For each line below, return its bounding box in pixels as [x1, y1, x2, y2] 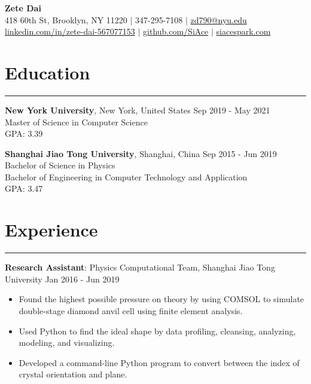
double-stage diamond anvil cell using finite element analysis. [19, 304, 243, 317]
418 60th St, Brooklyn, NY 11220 [5, 13, 127, 26]
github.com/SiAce [143, 25, 209, 38]
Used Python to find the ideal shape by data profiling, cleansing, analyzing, [19, 324, 296, 337]
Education [5, 60, 90, 84]
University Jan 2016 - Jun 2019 [5, 272, 120, 285]
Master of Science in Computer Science [5, 115, 148, 128]
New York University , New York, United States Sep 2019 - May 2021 [5, 103, 270, 116]
